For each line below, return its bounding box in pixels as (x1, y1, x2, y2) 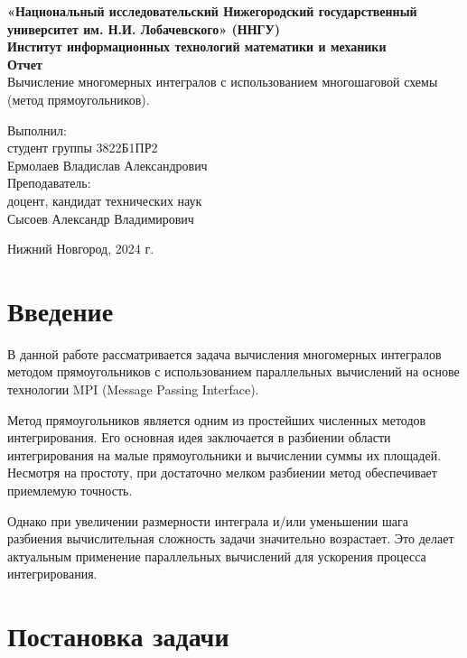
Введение (7, 292, 114, 329)
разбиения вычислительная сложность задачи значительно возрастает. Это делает (7, 529, 454, 548)
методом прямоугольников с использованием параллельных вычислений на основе (7, 362, 460, 381)
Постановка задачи (7, 617, 229, 654)
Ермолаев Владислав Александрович (7, 155, 208, 174)
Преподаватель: (7, 173, 91, 192)
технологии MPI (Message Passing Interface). (7, 380, 259, 399)
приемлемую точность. (7, 481, 133, 499)
